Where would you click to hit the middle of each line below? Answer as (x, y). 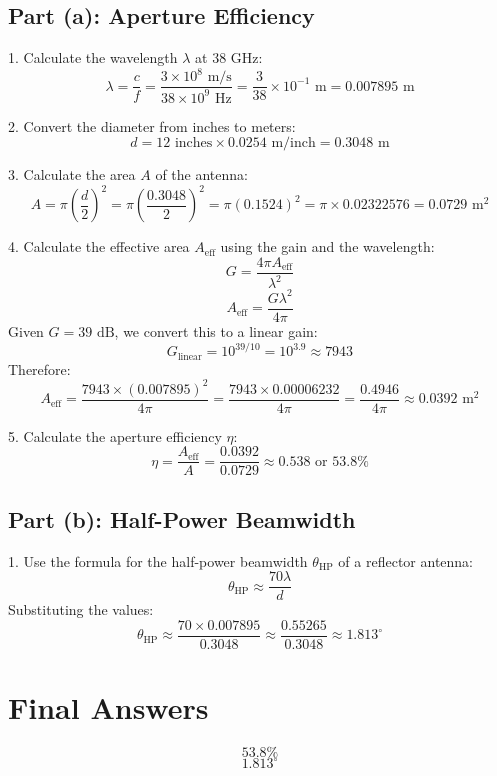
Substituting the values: (81, 609)
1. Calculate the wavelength (93, 57)
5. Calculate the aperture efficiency (115, 435)
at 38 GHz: (229, 57)
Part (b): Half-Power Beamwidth (182, 518)
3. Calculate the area (72, 174)
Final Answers (108, 707)
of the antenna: (201, 174)
